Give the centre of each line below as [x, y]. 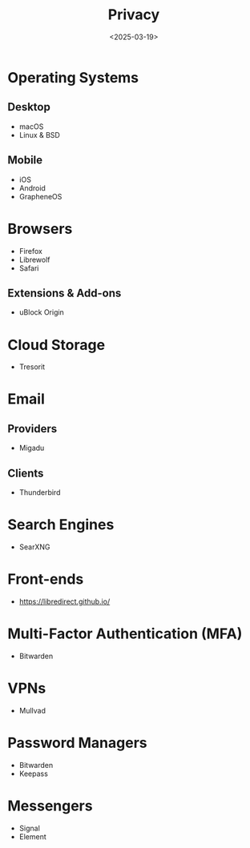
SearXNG [34, 547]
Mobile [25, 161]
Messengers [50, 806]
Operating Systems [73, 77]
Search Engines [61, 525]
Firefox [31, 251]
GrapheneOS [40, 196]
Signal [30, 828]
